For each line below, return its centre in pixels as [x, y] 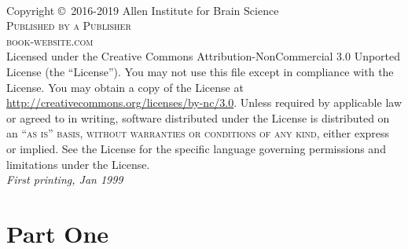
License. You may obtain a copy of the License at [125, 87]
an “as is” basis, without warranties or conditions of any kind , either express [198, 133]
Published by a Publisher [69, 26]
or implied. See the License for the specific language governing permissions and [196, 148]
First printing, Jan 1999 [65, 179]
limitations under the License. [78, 164]
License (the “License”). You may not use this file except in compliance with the [200, 71]
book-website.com [50, 40]
